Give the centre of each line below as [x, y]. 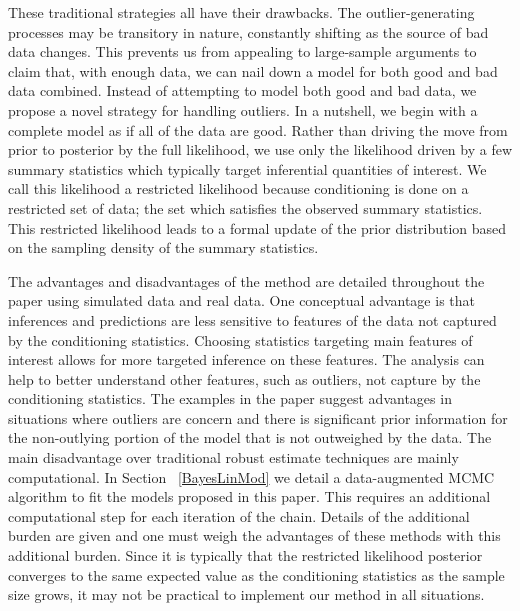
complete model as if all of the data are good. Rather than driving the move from [258, 129]
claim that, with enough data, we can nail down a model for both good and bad [253, 70]
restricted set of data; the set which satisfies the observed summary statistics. [245, 207]
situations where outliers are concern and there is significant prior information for [258, 417]
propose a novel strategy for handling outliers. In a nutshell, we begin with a [243, 109]
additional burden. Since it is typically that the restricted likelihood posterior [245, 555]
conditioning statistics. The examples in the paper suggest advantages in [230, 398]
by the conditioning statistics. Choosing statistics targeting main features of [240, 339]
